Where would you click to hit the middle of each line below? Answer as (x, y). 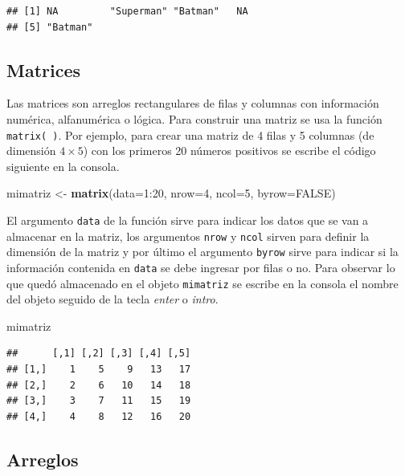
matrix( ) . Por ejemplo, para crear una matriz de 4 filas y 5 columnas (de (190, 134)
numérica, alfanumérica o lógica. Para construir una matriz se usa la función (194, 118)
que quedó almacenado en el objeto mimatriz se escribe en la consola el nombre (202, 283)
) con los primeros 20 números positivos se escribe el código (229, 151)
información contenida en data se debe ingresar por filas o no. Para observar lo (201, 267)
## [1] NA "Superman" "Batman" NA (127, 11)
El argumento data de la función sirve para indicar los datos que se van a (188, 220)
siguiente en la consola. (63, 166)
